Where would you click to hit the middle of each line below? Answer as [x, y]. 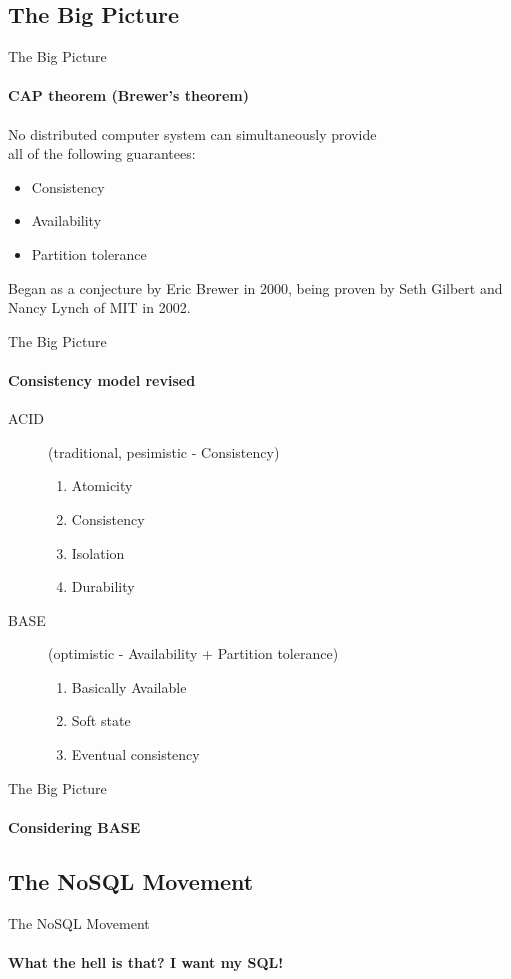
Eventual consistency [135, 754]
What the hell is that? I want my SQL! [146, 961]
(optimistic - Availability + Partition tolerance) [193, 653]
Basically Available [129, 686]
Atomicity [102, 485]
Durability [103, 586]
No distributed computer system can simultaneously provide [192, 133]
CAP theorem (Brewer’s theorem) [129, 95]
